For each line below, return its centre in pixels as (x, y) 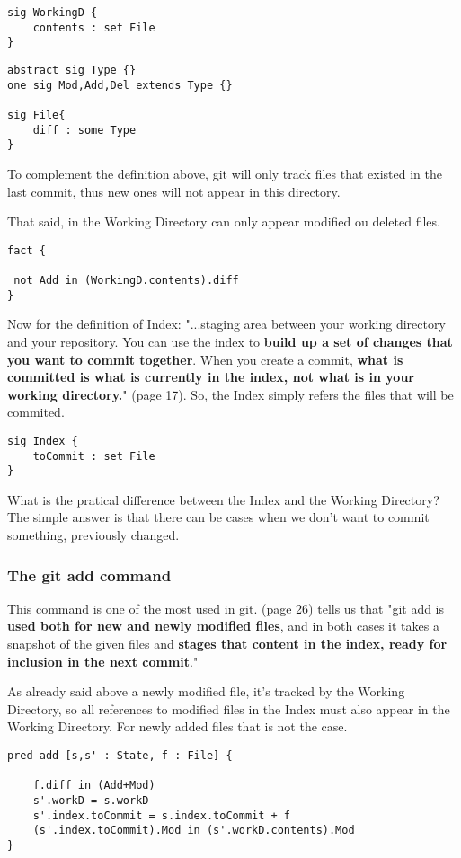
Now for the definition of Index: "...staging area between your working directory (226, 324)
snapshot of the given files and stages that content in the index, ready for (227, 644)
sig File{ (36, 115)
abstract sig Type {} (72, 70)
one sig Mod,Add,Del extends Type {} (120, 85)
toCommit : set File (94, 456)
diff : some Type (84, 130)
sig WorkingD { (53, 13)
